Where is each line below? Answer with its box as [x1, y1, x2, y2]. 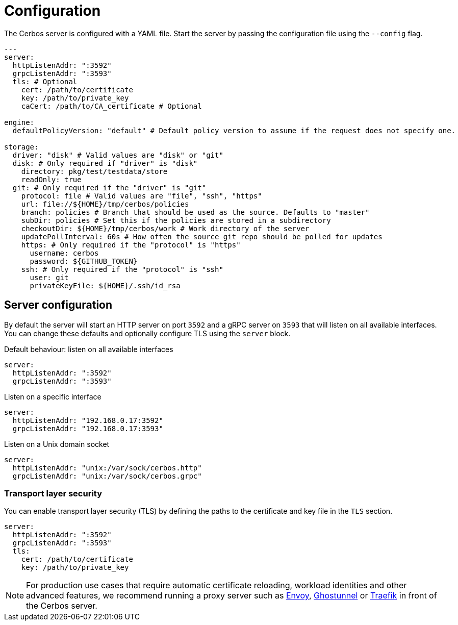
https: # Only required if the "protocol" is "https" [21, 240, 241, 249]
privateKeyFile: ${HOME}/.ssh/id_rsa [30, 281, 181, 290]
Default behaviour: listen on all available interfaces [4, 344, 173, 354]
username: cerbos [30, 248, 99, 257]
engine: [4, 118, 35, 127]
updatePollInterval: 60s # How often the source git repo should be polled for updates [21, 232, 383, 241]
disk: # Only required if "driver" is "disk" [12, 159, 198, 167]
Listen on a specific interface [4, 392, 101, 401]
